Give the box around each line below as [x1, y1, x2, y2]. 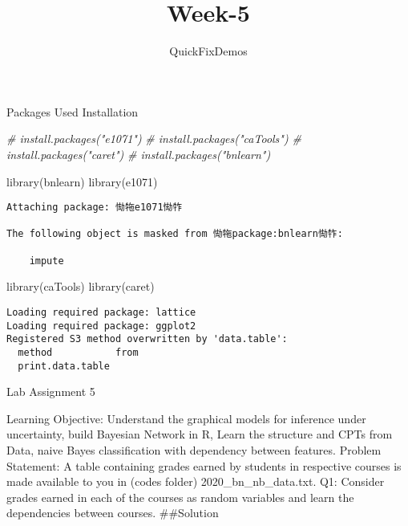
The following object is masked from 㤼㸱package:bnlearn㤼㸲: [6, 228, 343, 240]
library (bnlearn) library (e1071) [6, 173, 158, 190]
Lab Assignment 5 [6, 383, 95, 400]
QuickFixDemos [169, 43, 248, 59]
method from [18, 346, 139, 358]
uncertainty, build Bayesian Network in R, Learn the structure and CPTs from [6, 426, 393, 442]
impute [29, 255, 64, 267]
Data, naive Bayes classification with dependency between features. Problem [6, 442, 382, 459]
